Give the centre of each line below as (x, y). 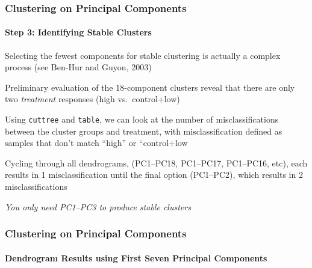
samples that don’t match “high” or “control (87, 143)
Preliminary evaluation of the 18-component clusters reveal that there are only (150, 87)
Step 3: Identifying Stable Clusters (78, 32)
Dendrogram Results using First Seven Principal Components (136, 257)
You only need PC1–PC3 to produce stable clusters (98, 206)
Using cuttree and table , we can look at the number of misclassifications (142, 119)
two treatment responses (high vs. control (81, 99)
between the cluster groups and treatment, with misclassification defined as (144, 131)
